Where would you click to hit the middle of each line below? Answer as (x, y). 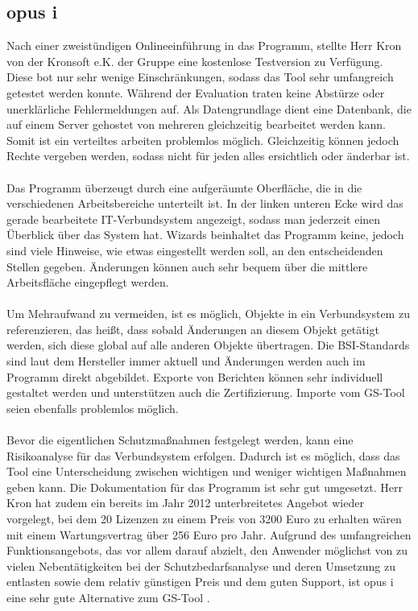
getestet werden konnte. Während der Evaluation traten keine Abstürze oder (196, 92)
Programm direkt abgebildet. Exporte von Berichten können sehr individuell (195, 376)
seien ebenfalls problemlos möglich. (93, 408)
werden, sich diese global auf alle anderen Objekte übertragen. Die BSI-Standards (208, 345)
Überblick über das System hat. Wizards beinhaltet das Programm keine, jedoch (205, 235)
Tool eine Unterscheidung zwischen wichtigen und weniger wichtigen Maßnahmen (207, 471)
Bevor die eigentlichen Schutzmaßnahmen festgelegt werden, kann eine (180, 440)
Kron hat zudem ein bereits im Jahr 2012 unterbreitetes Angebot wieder (185, 503)
